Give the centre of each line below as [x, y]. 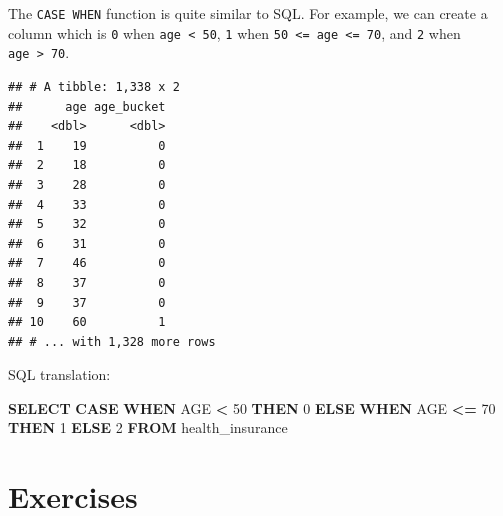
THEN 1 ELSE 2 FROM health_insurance [148, 427]
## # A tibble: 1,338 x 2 [94, 86]
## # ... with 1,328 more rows [112, 341]
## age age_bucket [87, 106]
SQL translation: [59, 374]
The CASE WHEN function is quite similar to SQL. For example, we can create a [248, 13]
